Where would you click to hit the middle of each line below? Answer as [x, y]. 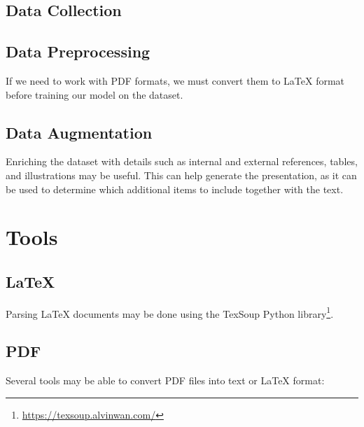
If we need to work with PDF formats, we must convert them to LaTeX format [175, 80]
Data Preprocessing [78, 51]
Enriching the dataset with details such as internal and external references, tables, [182, 161]
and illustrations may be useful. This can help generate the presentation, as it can [181, 175]
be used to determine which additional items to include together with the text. [175, 189]
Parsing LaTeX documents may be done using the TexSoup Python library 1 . [170, 312]
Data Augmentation [79, 132]
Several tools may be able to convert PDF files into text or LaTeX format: [165, 380]
